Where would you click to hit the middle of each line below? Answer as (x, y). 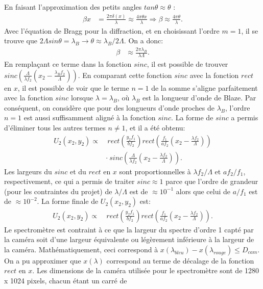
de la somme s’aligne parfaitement (205, 87)
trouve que (21, 41)
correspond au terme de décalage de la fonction (180, 260)
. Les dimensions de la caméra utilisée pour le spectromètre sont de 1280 (146, 270)
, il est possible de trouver (187, 64)
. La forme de (192, 117)
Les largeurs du (28, 171)
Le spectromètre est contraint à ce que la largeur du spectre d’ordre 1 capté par (129, 229)
